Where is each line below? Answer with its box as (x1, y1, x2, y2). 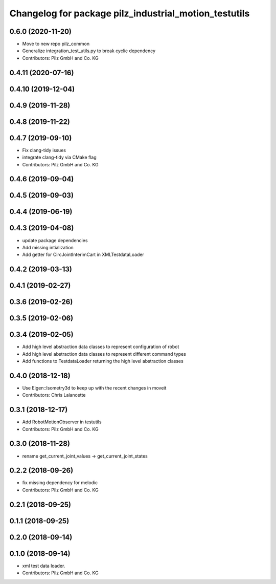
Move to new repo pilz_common (22, 41, 89, 47)
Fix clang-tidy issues (22, 147, 66, 153)
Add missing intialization (22, 244, 74, 250)
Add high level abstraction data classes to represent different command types (22, 351, 187, 357)
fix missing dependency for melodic (22, 480, 98, 486)
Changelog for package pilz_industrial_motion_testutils (9, 8, 250, 19)
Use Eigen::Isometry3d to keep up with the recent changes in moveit (22, 384, 167, 391)
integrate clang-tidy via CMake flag (22, 154, 97, 161)
